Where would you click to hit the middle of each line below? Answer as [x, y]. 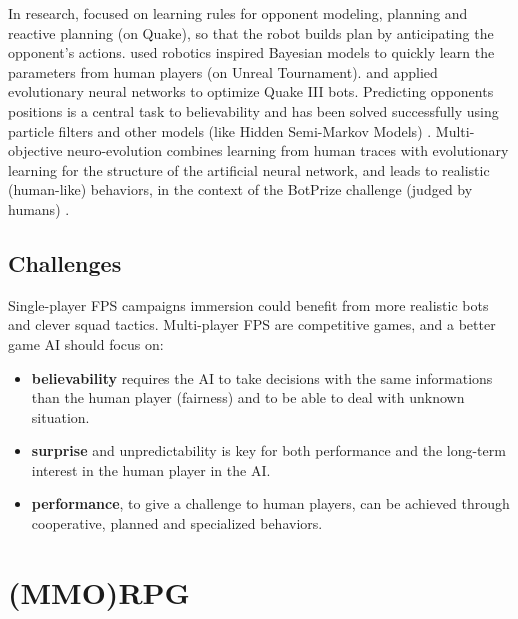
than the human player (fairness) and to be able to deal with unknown [248, 397]
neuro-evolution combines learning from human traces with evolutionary [288, 150]
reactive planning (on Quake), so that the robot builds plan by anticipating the [251, 32]
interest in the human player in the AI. [151, 469]
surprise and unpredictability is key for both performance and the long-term [268, 450]
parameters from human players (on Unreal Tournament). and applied [223, 71]
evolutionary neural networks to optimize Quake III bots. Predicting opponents [251, 91]
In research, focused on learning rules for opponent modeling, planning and [238, 13]
